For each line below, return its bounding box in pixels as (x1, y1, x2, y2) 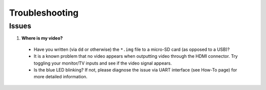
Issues (9, 22, 32, 30)
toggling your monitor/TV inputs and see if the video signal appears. (33, 60, 172, 66)
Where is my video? (21, 35, 63, 41)
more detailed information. (33, 74, 88, 80)
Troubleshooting (9, 7, 79, 18)
